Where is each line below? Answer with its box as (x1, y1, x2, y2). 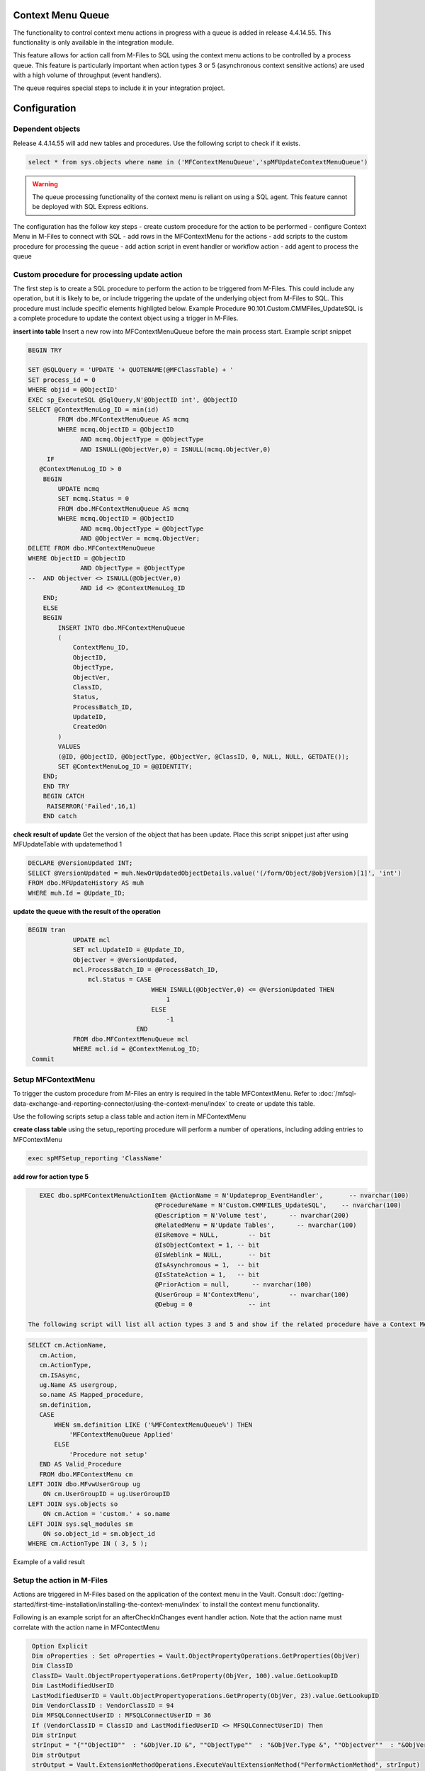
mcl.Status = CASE (87, 975, 152, 984)
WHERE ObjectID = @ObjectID (28, 554, 125, 562)
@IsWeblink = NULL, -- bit (154, 1251, 271, 1259)
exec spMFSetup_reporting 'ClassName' (28, 1154, 163, 1162)
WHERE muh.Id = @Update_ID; (28, 889, 125, 897)
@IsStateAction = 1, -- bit (154, 1270, 260, 1279)
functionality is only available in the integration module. (13, 38, 174, 46)
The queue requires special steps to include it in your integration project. (13, 84, 225, 92)
